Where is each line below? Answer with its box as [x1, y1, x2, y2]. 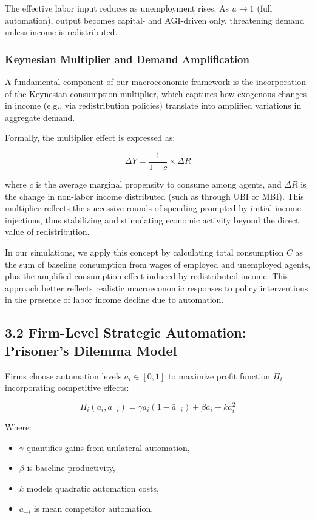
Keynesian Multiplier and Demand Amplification [5, 51, 249, 66]
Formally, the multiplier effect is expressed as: [5, 131, 175, 144]
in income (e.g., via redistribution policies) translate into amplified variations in [5, 99, 302, 112]
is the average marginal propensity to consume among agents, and [36, 178, 282, 191]
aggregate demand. [5, 110, 75, 123]
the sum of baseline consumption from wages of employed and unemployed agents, [5, 257, 311, 270]
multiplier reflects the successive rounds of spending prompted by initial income [5, 202, 301, 214]
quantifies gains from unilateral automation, [26, 441, 190, 453]
